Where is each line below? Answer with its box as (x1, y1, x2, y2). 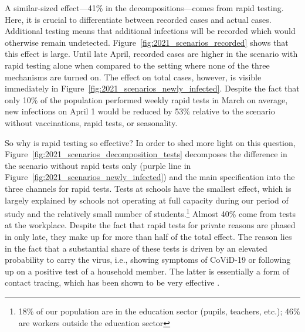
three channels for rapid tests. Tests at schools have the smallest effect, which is (5, 182, 292, 194)
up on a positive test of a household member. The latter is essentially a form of (5, 265, 290, 277)
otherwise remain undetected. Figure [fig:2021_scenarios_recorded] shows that (5, 36, 289, 48)
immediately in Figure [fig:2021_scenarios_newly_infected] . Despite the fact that (5, 82, 300, 94)
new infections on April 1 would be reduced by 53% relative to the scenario (5, 105, 275, 117)
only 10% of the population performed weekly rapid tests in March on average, (5, 93, 288, 106)
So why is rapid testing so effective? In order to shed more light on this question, (5, 136, 296, 148)
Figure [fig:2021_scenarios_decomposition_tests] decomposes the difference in (5, 148, 287, 160)
